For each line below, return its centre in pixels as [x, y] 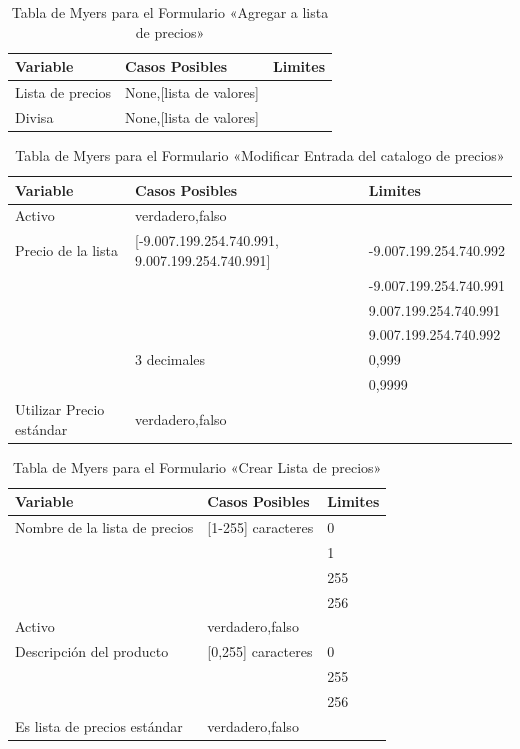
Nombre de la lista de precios [104, 527]
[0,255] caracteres [260, 651]
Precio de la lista [66, 250]
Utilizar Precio [60, 408]
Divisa [34, 116]
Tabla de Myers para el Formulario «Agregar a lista [170, 12]
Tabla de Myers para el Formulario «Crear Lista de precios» [197, 466]
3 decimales [170, 359]
